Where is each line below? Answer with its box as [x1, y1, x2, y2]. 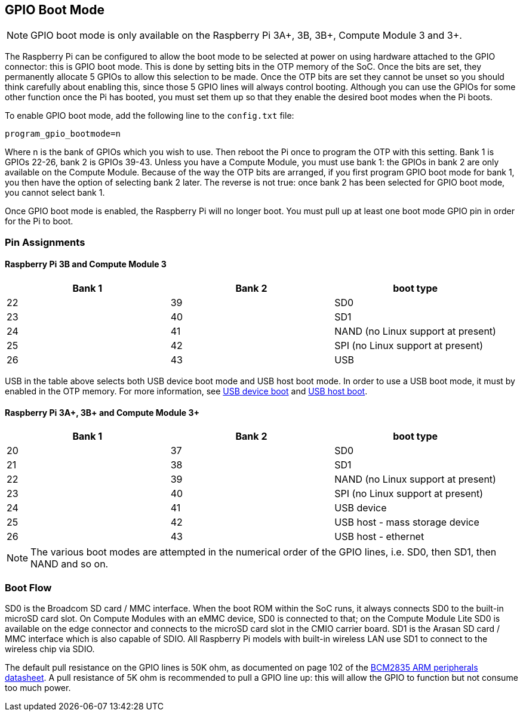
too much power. [5, 682, 71, 693]
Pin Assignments [5, 236, 85, 248]
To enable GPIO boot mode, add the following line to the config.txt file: [5, 110, 294, 121]
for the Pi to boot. [5, 216, 73, 227]
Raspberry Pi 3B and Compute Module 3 [5, 259, 167, 270]
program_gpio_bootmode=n [5, 129, 121, 139]
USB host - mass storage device [334, 516, 479, 529]
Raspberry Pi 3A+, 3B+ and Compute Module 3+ [5, 407, 199, 418]
